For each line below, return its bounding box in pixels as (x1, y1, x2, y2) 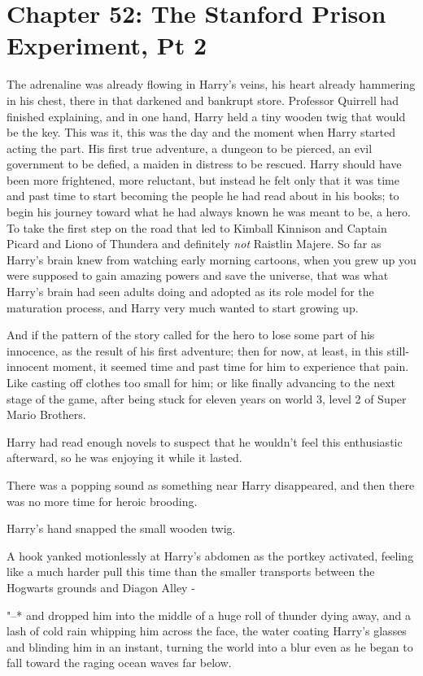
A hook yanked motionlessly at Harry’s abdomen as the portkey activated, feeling (7, 547, 414, 564)
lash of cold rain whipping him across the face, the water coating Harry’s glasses (7, 622, 407, 639)
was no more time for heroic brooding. (7, 492, 198, 509)
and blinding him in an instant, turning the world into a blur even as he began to (7, 638, 413, 655)
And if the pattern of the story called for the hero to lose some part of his (7, 326, 375, 343)
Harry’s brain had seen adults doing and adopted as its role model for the (7, 283, 374, 300)
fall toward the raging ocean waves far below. (7, 654, 232, 671)
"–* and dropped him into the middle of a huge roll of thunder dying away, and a (7, 606, 411, 623)
